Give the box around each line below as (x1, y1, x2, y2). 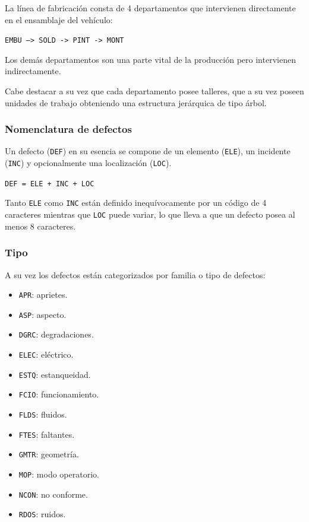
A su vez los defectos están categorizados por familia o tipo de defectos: (5, 268, 266, 281)
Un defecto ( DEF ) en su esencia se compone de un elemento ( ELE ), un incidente (5, 145, 291, 157)
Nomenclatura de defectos (5, 122, 132, 136)
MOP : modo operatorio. (18, 468, 99, 480)
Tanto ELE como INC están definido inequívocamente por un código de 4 (5, 196, 267, 209)
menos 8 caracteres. (5, 219, 76, 232)
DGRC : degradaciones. (18, 328, 94, 340)
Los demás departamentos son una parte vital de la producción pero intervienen (5, 53, 296, 65)
